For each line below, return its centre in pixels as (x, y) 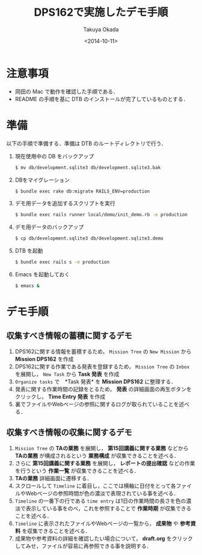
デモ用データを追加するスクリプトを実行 (65, 203)
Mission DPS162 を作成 (44, 359)
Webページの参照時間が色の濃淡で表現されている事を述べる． (102, 493)
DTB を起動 (29, 251)
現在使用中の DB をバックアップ (54, 156)
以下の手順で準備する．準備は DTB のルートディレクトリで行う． (86, 143)
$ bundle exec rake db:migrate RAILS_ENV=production (82, 191)
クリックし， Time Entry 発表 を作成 (60, 396)
